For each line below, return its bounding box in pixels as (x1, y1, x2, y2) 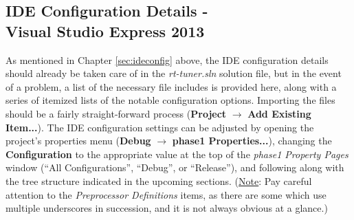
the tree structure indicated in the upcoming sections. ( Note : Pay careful (5, 173, 312, 188)
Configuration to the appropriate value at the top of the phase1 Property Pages (5, 146, 349, 161)
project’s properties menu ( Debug (5, 133, 151, 148)
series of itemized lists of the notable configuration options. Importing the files (5, 93, 335, 107)
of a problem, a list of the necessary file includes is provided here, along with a (5, 79, 337, 93)
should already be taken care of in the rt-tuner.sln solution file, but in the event (5, 66, 342, 80)
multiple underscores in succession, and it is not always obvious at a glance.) (5, 201, 328, 215)
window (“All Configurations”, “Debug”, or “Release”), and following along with (5, 160, 344, 175)
